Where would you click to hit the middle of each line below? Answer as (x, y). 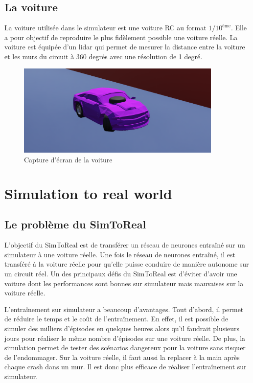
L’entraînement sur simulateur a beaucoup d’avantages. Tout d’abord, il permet (124, 309)
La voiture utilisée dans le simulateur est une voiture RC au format (105, 28)
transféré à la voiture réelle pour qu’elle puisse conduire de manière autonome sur (127, 264)
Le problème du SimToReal (75, 224)
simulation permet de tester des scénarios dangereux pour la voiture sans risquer (125, 348)
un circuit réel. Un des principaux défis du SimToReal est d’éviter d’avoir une (121, 274)
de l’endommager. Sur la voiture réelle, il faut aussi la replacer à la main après (122, 357)
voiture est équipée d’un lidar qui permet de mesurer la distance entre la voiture (125, 47)
